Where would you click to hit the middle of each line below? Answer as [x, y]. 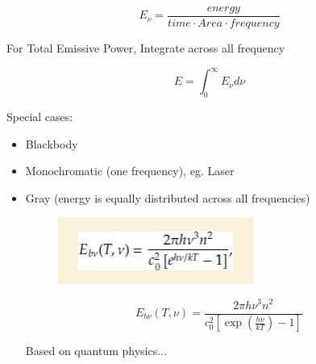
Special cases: [40, 116]
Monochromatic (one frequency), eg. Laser [130, 171]
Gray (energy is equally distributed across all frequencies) [168, 197]
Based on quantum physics [91, 351]
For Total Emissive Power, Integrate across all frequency [146, 48]
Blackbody [52, 143]
